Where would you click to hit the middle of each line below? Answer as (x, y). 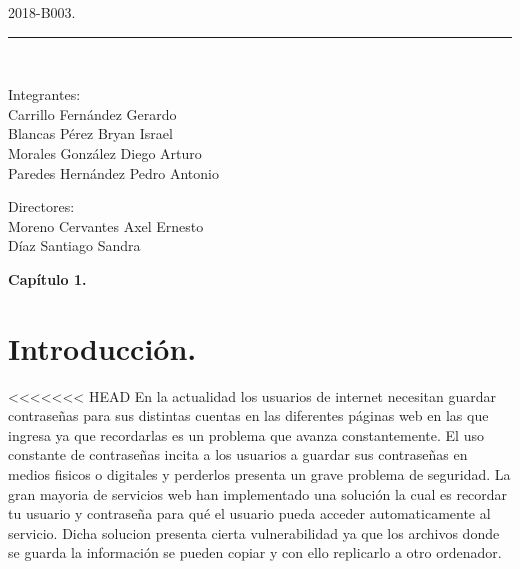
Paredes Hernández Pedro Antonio (113, 172)
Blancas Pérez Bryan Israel (90, 133)
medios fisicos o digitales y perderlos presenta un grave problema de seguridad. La (259, 474)
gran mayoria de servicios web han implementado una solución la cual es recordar (258, 493)
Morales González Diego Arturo (105, 152)
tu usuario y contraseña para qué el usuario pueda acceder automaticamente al (249, 513)
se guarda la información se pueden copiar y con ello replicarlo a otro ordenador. (255, 552)
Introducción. (102, 347)
